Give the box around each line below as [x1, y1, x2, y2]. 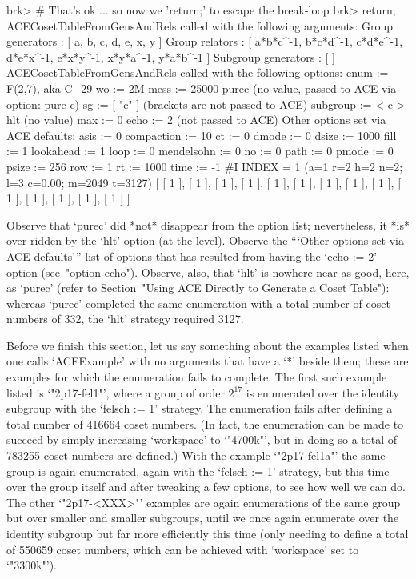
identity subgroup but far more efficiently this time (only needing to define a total [6, 525, 409, 541]
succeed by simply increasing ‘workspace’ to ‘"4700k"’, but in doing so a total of [6, 431, 398, 448]
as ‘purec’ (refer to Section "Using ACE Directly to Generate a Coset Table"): [6, 279, 390, 296]
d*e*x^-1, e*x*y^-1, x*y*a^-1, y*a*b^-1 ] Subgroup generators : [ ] [6, 48, 335, 65]
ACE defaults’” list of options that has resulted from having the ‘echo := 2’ [6, 247, 378, 264]
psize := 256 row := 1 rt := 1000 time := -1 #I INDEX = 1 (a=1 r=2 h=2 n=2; [6, 158, 403, 174]
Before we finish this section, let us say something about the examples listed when [6, 337, 409, 353]
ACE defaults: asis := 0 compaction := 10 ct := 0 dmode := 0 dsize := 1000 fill [6, 126, 397, 143]
